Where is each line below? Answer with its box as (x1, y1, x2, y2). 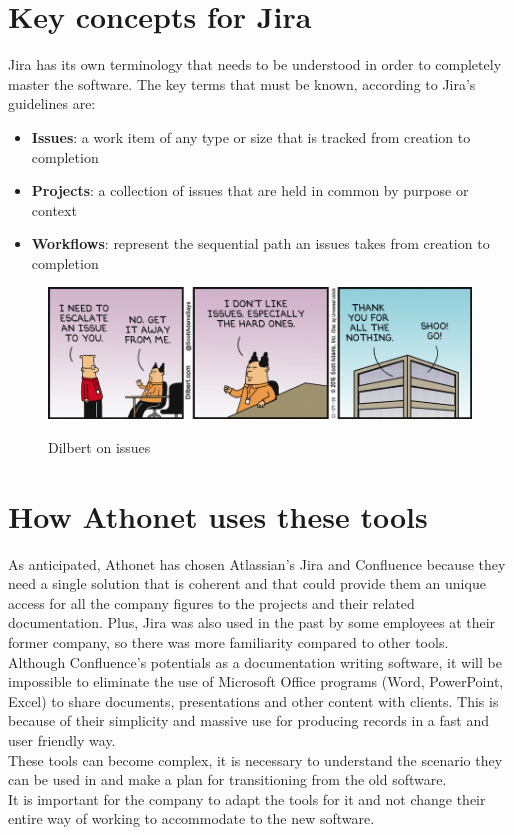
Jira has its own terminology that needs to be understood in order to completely (8, 54, 502, 75)
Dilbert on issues (48, 436, 151, 457)
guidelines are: (8, 93, 96, 114)
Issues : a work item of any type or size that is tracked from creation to (31, 126, 471, 147)
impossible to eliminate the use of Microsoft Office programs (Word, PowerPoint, (8, 671, 504, 692)
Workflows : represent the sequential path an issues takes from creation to (31, 233, 490, 254)
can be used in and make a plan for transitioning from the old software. (8, 769, 447, 790)
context (31, 199, 77, 220)
